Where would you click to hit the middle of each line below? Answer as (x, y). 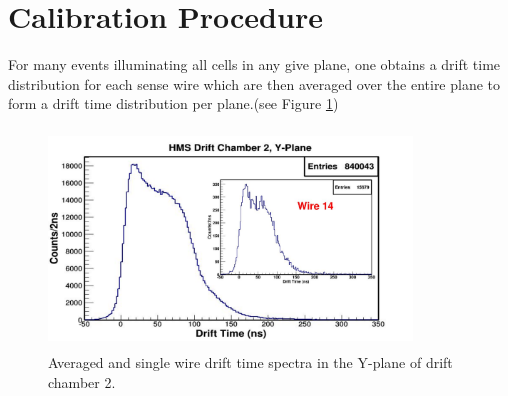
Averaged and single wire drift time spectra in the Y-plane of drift (250, 362)
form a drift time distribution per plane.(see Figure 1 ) (173, 103)
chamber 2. (82, 381)
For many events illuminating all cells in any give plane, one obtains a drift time (254, 64)
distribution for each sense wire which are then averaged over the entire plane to (254, 83)
